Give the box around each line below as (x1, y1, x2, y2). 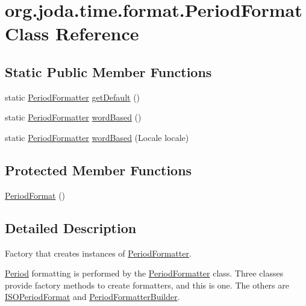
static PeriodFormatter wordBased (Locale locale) (5, 131, 189, 143)
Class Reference (5, 21, 139, 46)
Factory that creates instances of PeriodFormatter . (5, 246, 192, 259)
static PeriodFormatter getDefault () (5, 90, 140, 103)
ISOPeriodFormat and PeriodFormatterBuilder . (5, 290, 180, 303)
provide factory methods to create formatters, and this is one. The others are (5, 278, 289, 291)
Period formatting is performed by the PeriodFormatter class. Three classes (5, 267, 284, 279)
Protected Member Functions (5, 160, 192, 179)
